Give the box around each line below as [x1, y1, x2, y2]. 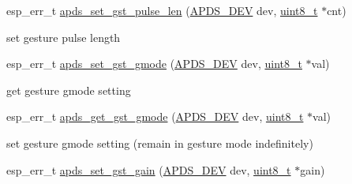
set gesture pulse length [6, 28, 121, 45]
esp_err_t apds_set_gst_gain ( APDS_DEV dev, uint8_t [6, 161, 291, 178]
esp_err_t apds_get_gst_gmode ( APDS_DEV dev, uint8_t [6, 108, 304, 125]
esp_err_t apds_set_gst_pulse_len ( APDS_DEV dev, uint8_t [6, 2, 318, 18]
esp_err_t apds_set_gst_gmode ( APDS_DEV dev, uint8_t [6, 55, 302, 72]
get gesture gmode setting [6, 81, 131, 98]
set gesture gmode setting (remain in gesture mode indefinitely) [6, 134, 313, 151]
